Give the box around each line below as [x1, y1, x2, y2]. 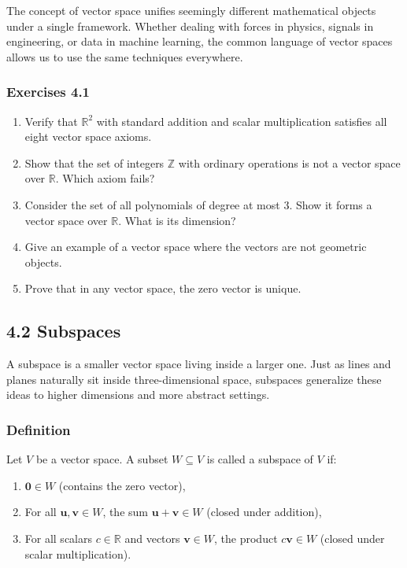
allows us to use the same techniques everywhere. [6, 48, 243, 65]
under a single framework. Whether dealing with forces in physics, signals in [6, 17, 374, 34]
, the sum [102, 503, 148, 520]
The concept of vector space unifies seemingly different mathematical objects [6, 2, 376, 18]
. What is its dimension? [118, 212, 236, 228]
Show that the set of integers [24, 154, 165, 171]
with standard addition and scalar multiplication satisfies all [96, 112, 387, 129]
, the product [214, 529, 278, 546]
